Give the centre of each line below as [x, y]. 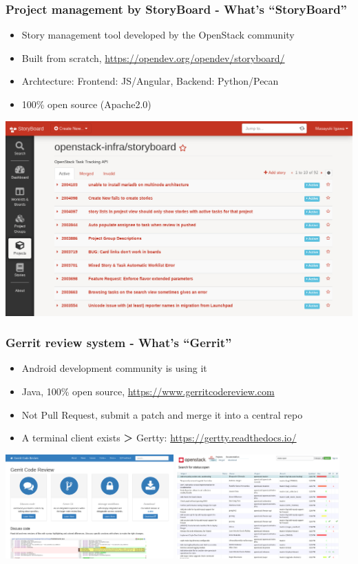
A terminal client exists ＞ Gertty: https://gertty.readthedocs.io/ [159, 438]
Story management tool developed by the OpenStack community [158, 35]
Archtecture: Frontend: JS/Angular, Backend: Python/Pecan [150, 81]
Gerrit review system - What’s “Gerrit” [119, 343]
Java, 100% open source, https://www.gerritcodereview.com [148, 391]
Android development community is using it [114, 368]
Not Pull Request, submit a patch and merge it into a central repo [162, 414]
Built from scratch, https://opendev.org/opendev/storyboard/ [153, 58]
